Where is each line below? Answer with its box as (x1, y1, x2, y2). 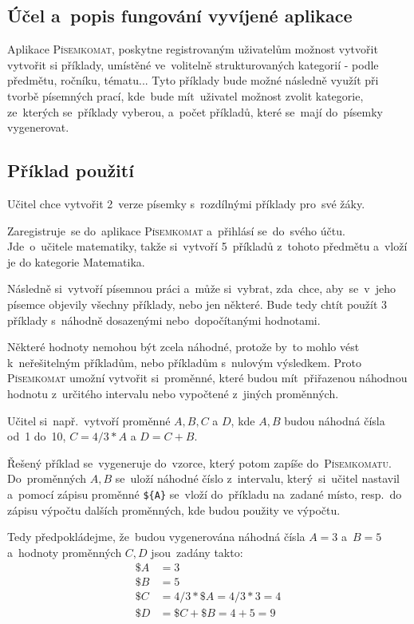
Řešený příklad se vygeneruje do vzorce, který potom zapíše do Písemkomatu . (7, 454, 392, 471)
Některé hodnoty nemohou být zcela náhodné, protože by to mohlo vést (7, 338, 360, 355)
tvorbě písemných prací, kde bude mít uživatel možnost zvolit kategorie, (7, 87, 364, 104)
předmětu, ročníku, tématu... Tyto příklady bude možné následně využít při (7, 72, 379, 89)
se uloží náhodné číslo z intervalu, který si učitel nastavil (115, 470, 400, 487)
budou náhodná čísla (284, 412, 385, 429)
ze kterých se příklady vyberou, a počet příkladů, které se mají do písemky (7, 103, 384, 120)
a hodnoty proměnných (7, 543, 122, 560)
